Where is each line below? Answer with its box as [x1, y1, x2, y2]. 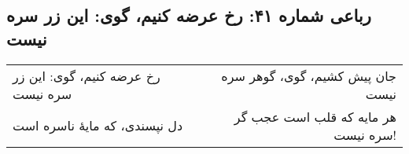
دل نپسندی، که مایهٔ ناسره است [13, 116, 183, 135]
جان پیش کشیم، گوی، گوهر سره [221, 66, 396, 85]
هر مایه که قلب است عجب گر [234, 107, 396, 126]
